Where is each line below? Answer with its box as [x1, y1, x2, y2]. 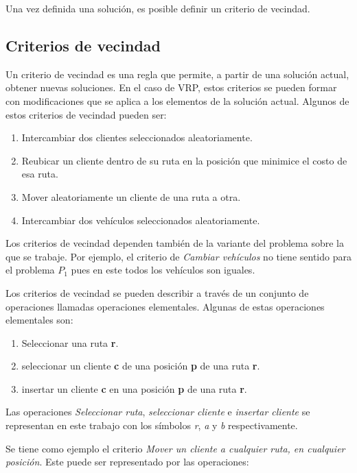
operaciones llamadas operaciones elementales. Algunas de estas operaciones [5, 299, 325, 313]
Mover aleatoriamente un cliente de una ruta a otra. [21, 189, 241, 204]
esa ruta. [21, 167, 58, 181]
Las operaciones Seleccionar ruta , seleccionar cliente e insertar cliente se [5, 404, 310, 419]
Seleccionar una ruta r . [21, 335, 119, 350]
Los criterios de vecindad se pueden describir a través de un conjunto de [5, 285, 309, 300]
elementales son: [5, 313, 73, 327]
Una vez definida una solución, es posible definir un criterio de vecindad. [5, 1, 310, 15]
